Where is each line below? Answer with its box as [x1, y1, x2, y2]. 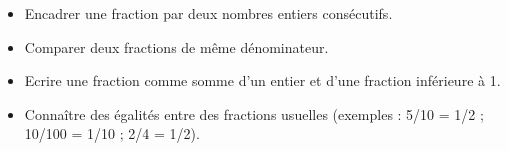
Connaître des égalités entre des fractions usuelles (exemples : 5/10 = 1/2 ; [24, 103, 484, 124]
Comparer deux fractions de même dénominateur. [24, 36, 329, 57]
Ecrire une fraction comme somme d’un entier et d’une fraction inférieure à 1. [24, 70, 501, 91]
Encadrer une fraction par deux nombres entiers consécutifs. [24, 3, 393, 23]
